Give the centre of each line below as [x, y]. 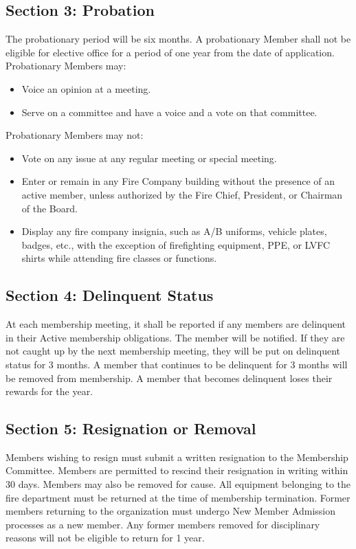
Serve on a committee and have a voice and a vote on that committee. [169, 112]
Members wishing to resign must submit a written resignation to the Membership [177, 457]
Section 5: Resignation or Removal [131, 428]
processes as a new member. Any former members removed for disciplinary [163, 524]
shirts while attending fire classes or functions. [119, 258]
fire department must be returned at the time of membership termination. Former [178, 497]
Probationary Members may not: [75, 135]
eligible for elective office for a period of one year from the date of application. [170, 52]
